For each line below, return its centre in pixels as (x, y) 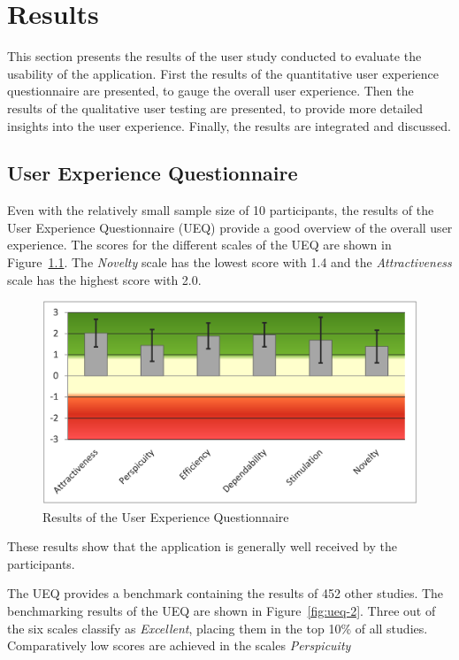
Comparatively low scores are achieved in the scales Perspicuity (179, 645)
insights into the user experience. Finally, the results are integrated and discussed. (229, 125)
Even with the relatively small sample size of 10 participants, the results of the (221, 210)
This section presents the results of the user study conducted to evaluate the (214, 56)
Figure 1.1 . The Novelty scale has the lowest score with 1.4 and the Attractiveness (229, 262)
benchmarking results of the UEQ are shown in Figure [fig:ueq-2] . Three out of (222, 611)
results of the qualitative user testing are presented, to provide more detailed (215, 107)
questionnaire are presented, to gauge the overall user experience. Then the (210, 91)
